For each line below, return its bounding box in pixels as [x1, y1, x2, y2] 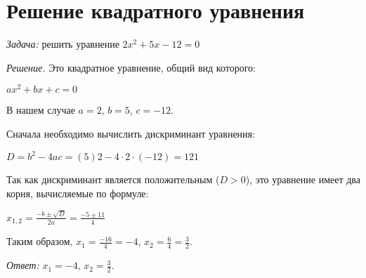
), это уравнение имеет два [245, 172, 360, 187]
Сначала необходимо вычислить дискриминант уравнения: [6, 126, 255, 140]
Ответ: [6, 258, 39, 272]
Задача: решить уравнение [6, 37, 119, 51]
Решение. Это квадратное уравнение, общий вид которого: [6, 60, 256, 74]
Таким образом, [6, 234, 73, 249]
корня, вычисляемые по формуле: [6, 185, 149, 200]
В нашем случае [6, 102, 75, 117]
